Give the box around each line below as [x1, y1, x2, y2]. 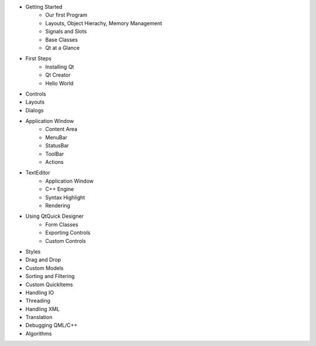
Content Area [45, 126, 78, 133]
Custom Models [25, 264, 64, 272]
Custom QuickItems [25, 281, 73, 288]
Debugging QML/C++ [25, 322, 78, 329]
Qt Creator [45, 71, 71, 78]
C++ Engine [45, 186, 74, 193]
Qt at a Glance [45, 44, 80, 51]
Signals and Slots [45, 28, 87, 35]
